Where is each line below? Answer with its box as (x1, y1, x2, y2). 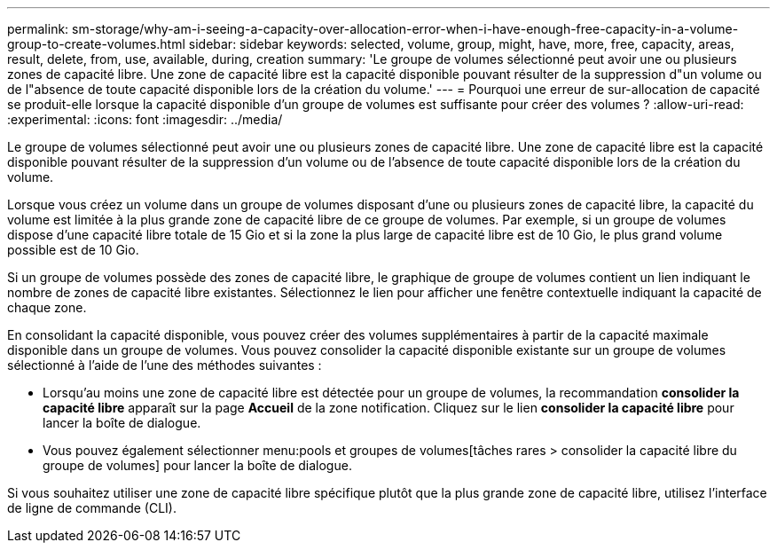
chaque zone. (7, 300, 87, 315)
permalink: (7, 21, 69, 36)
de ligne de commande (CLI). (7, 500, 177, 515)
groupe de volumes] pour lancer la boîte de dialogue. (43, 458, 352, 473)
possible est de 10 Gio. (7, 242, 139, 257)
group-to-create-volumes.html (7, 36, 185, 51)
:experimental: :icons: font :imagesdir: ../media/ (7, 112, 283, 127)
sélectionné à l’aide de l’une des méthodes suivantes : (7, 357, 322, 373)
